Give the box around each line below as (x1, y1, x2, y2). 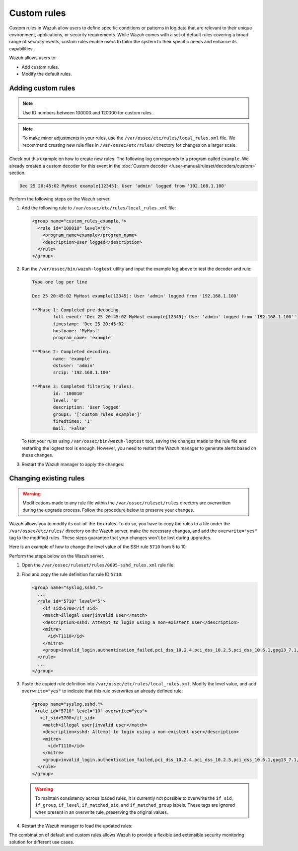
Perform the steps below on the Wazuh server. (9, 553, 104, 559)
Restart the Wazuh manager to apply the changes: (21, 461, 124, 467)
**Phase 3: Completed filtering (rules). (32, 383, 135, 389)
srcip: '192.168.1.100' (53, 370, 111, 376)
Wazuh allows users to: (9, 55, 57, 61)
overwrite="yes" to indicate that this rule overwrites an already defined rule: (21, 688, 183, 694)
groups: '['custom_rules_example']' (53, 411, 143, 417)
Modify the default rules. (21, 71, 72, 77)
